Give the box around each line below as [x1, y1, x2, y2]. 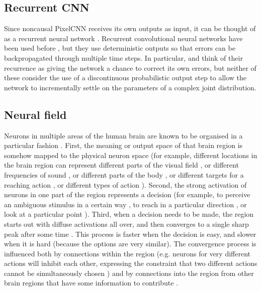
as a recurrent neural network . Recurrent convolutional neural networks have [4, 33, 243, 43]
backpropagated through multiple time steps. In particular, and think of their [4, 52, 243, 63]
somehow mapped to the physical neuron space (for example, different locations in [4, 150, 257, 160]
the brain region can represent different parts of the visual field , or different [4, 160, 239, 170]
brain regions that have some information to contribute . [4, 277, 179, 288]
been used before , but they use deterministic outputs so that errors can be [4, 43, 235, 53]
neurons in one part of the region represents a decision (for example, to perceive [4, 189, 250, 200]
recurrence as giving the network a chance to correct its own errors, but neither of [4, 62, 256, 73]
